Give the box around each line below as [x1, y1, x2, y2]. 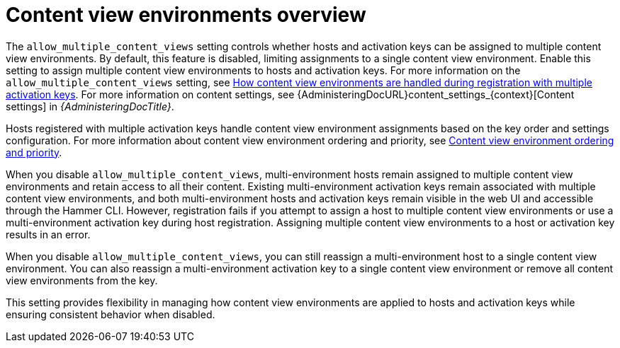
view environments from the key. [6, 274, 158, 286]
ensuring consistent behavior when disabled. [6, 308, 215, 320]
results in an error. [6, 228, 91, 240]
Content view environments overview [6, 3, 366, 27]
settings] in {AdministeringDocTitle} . [6, 100, 174, 112]
